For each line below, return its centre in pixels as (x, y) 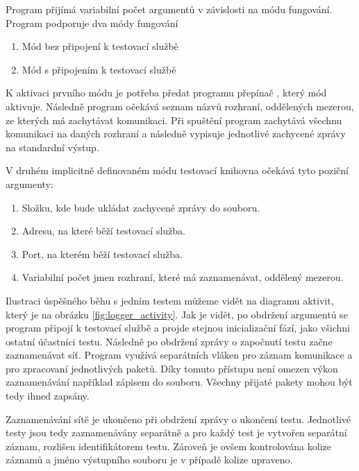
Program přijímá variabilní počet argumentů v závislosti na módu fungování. (169, 9)
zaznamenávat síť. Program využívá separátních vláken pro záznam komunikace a (179, 355)
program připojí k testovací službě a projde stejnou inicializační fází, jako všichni (178, 328)
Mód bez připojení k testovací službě (100, 46)
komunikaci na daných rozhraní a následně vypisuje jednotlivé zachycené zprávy (176, 134)
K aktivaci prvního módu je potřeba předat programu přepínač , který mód (166, 93)
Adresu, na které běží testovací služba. (103, 231)
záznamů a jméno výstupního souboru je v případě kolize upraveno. (149, 460)
